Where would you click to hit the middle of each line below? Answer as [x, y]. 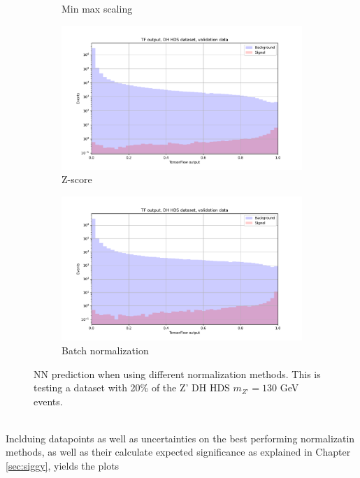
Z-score [77, 179]
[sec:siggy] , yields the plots [63, 466]
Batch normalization [105, 350]
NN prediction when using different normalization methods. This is [177, 374]
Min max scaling [97, 8]
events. [48, 401]
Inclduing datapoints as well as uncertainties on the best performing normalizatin [180, 438]
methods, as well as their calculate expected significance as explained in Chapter [178, 452]
